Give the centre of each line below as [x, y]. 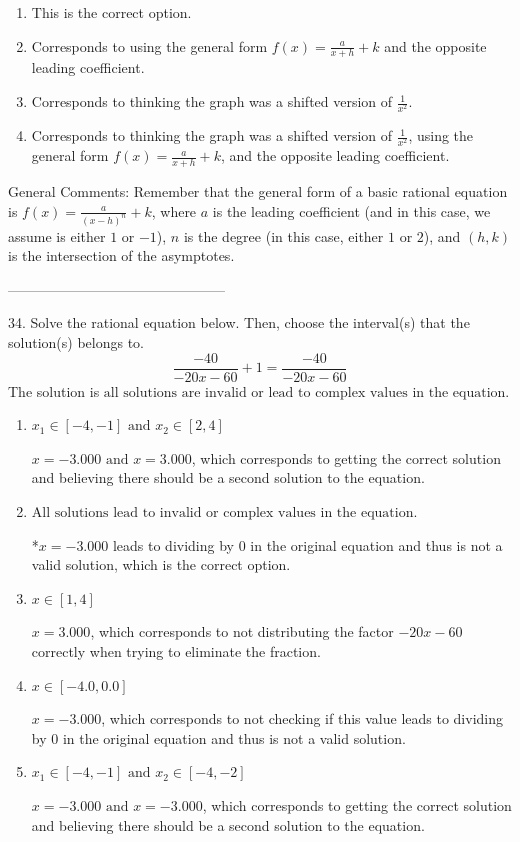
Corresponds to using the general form [149, 45]
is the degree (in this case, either [283, 235]
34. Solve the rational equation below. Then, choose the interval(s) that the [239, 322]
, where [174, 210]
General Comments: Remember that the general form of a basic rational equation [258, 191]
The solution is [54, 390]
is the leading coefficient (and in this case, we [351, 210]
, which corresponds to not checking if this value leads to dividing [302, 718]
